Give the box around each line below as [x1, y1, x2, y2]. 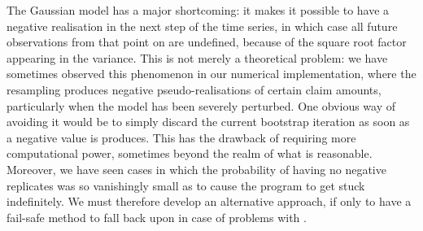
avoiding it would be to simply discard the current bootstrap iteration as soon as [7, 113, 410, 130]
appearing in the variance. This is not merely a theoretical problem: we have [7, 49, 388, 66]
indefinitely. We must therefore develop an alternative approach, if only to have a [7, 193, 412, 210]
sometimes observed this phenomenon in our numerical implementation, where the [7, 65, 416, 82]
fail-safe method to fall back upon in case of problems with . [7, 208, 307, 225]
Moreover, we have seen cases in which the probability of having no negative [7, 160, 386, 177]
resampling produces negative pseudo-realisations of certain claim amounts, [7, 81, 382, 98]
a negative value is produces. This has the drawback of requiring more [7, 129, 356, 146]
